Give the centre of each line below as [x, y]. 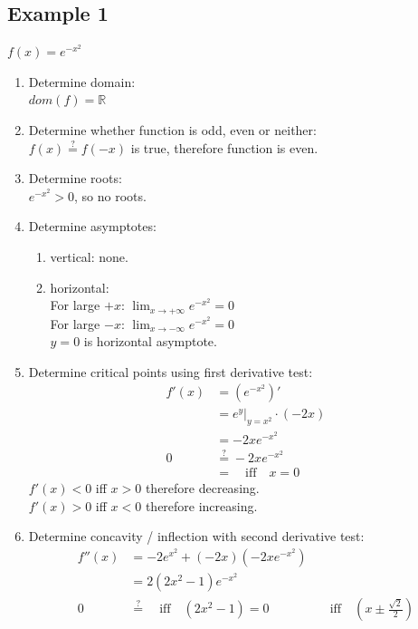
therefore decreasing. [202, 488]
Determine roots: [75, 178]
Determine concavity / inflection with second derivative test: [196, 536]
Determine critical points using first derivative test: [171, 371]
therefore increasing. [201, 505]
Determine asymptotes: [92, 226]
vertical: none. [89, 256]
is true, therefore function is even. [224, 147]
